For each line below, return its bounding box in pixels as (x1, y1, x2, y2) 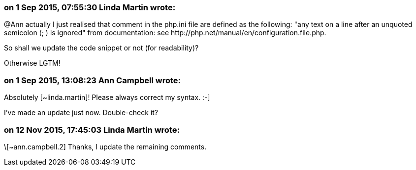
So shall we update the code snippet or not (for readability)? (4, 44, 199, 52)
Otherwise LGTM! (4, 59, 61, 68)
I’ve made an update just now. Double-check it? (4, 108, 158, 117)
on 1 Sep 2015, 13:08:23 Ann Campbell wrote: (4, 75, 181, 85)
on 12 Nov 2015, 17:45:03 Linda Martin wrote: (4, 124, 180, 135)
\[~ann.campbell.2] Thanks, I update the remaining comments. (4, 142, 207, 151)
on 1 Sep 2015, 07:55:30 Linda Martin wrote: (4, 2, 176, 12)
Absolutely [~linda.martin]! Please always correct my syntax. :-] (4, 93, 210, 102)
